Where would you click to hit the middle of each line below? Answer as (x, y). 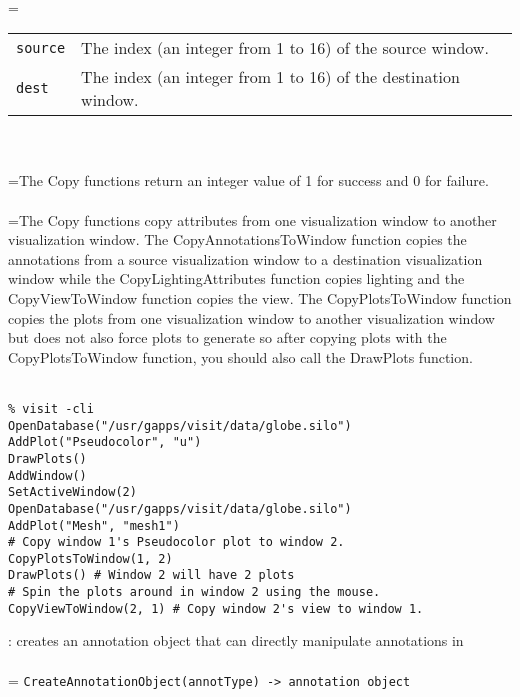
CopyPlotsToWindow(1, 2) (90, 558)
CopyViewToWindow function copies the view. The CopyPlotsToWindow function (260, 297)
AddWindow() (47, 475)
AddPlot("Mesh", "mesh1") (94, 525)
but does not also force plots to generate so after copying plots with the (227, 337)
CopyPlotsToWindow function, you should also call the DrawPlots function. (240, 356)
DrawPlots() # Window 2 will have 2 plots (151, 575)
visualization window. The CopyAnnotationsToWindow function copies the (237, 239)
